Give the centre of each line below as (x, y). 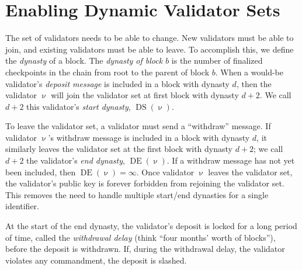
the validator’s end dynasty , (76, 160)
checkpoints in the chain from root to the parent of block (107, 72)
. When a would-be (249, 72)
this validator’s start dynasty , (79, 106)
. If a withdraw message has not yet (231, 160)
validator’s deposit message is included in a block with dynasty (117, 83)
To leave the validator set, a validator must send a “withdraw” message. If (138, 126)
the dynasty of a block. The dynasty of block (84, 60)
